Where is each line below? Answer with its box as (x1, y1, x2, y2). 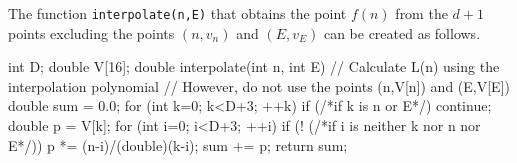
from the (395, 3, 448, 23)
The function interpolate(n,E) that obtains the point (8, 3, 347, 23)
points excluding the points (8, 22, 175, 43)
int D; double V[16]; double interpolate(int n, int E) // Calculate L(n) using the (8, 56, 500, 77)
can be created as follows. (323, 22, 481, 43)
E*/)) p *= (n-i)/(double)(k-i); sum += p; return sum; (8, 134, 348, 155)
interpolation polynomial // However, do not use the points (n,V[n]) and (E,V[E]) (8, 75, 510, 96)
